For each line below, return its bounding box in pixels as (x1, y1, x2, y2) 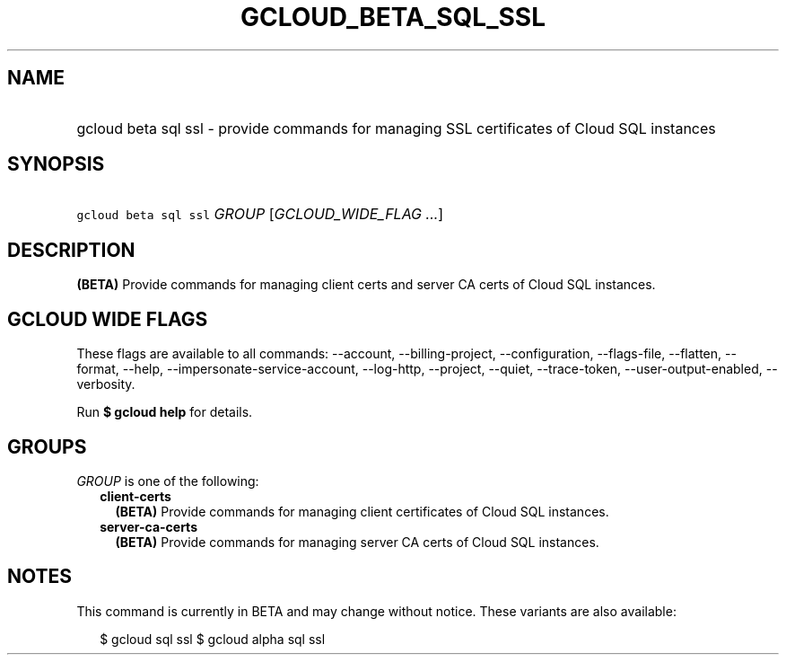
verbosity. (76, 376, 135, 393)
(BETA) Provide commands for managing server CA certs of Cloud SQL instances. (115, 534, 599, 550)
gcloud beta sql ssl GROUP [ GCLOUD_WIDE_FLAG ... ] (76, 205, 444, 224)
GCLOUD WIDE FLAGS (7, 307, 208, 331)
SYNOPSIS (7, 153, 105, 176)
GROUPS (7, 435, 87, 458)
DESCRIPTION (7, 238, 135, 261)
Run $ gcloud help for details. (76, 404, 253, 420)
